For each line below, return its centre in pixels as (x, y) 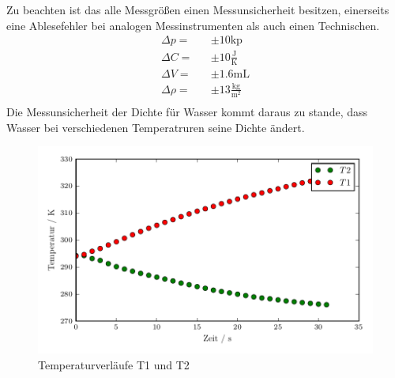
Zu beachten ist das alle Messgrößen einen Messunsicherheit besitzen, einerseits (198, 9)
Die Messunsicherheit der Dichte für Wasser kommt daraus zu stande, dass (187, 112)
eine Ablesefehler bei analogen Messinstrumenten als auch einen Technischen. (193, 25)
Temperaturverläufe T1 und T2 (114, 364)
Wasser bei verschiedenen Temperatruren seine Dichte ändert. (156, 127)
